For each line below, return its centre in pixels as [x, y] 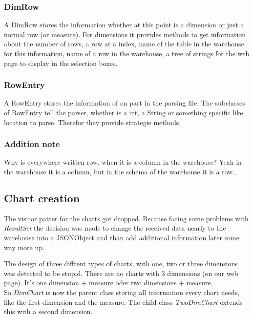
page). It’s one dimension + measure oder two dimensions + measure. [108, 283]
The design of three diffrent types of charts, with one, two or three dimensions [121, 264]
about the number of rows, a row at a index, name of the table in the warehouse [124, 44]
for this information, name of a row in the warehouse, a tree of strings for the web [127, 53]
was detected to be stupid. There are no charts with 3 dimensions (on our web [121, 273]
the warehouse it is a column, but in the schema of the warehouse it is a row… [121, 171]
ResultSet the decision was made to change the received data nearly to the [115, 228]
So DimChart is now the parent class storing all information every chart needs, [122, 292]
